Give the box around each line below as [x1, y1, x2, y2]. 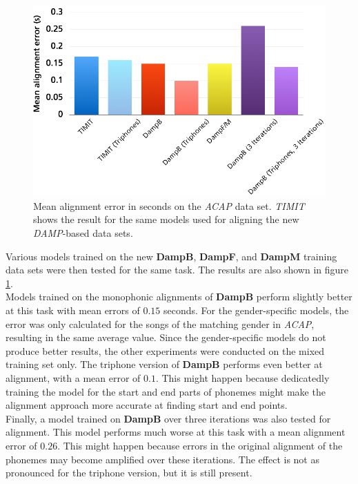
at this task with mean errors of [6, 302, 140, 317]
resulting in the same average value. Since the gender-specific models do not [6, 330, 326, 345]
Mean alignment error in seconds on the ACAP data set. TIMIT [33, 198, 305, 213]
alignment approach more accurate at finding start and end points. [6, 398, 288, 412]
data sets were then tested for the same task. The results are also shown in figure [6, 262, 349, 277]
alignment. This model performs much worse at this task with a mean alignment [6, 425, 346, 439]
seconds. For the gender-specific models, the [163, 302, 349, 317]
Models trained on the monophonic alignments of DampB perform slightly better [6, 289, 352, 304]
